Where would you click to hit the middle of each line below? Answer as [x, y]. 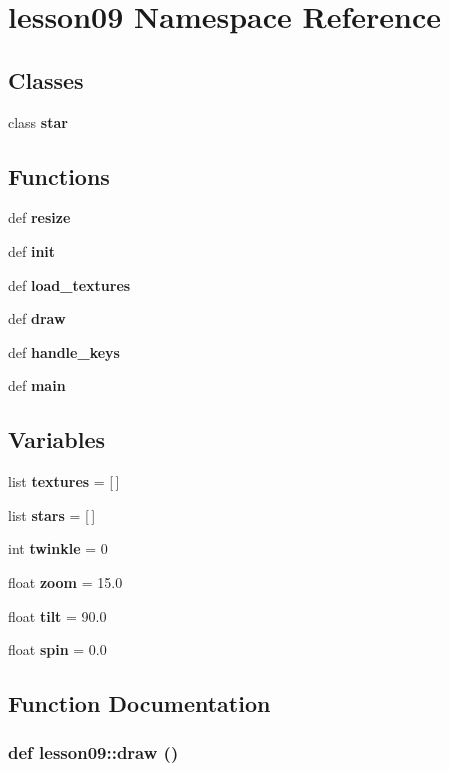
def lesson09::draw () [93, 752]
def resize [39, 217]
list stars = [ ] [52, 514]
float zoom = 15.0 [65, 581]
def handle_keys [64, 351]
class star [38, 121]
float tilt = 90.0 [57, 615]
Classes [46, 79]
